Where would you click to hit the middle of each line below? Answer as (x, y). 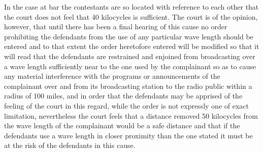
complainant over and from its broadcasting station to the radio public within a (128, 86)
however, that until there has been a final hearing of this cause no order (116, 27)
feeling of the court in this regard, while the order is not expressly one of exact (126, 105)
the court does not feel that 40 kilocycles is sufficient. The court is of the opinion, (131, 16)
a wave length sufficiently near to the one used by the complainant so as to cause (130, 66)
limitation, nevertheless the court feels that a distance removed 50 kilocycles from (131, 115)
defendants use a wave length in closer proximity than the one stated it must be (128, 135)
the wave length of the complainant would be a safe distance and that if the (122, 125)
